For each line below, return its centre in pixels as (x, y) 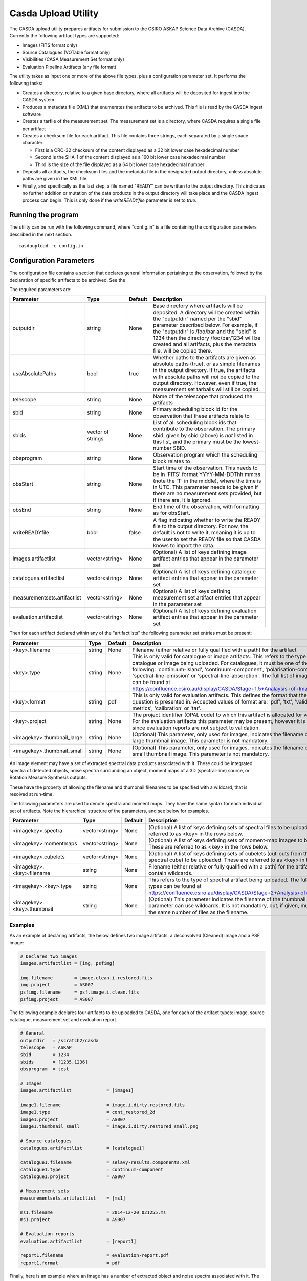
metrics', (143, 708)
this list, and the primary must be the (197, 442)
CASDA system (38, 100)
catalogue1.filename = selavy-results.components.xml (105, 1162)
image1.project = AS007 (73, 1119)
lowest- (251, 442)
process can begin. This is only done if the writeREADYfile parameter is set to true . (109, 200)
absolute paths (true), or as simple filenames (207, 364)
